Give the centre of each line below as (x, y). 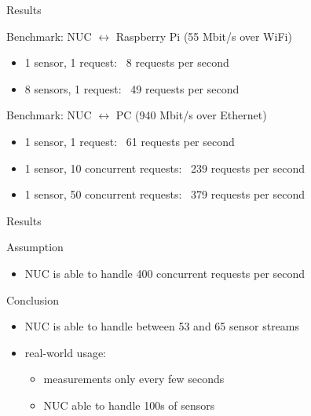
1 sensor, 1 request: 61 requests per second (130, 141)
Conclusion (33, 299)
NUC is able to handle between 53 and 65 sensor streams (162, 326)
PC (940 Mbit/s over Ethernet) (191, 115)
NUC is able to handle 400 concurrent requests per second (165, 273)
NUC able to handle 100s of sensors (129, 405)
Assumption (35, 247)
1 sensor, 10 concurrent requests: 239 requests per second (165, 168)
